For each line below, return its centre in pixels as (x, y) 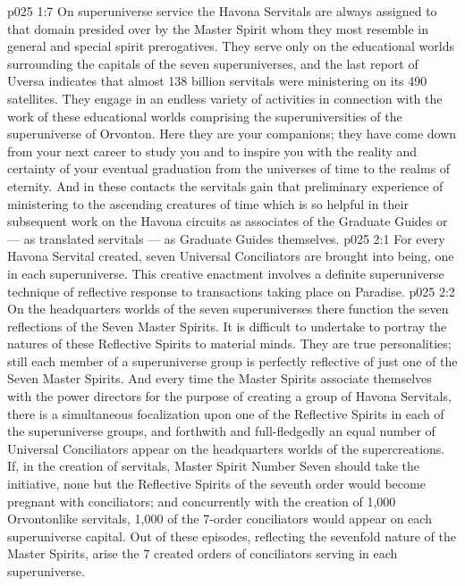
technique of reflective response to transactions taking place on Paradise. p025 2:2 (231, 291)
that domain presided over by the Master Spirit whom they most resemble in (218, 28)
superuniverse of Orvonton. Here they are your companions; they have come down (232, 134)
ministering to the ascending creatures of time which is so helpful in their (208, 203)
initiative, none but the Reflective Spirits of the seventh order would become (216, 484)
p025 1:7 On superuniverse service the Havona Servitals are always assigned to (222, 11)
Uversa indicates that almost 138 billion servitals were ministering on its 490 (217, 81)
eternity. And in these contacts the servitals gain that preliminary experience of (225, 185)
